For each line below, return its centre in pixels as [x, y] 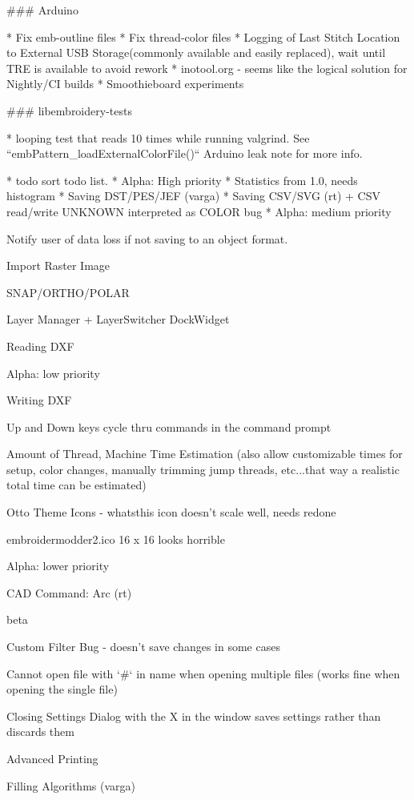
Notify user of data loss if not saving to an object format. [147, 238]
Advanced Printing [52, 758]
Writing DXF [39, 400]
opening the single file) [62, 689]
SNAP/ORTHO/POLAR [68, 292]
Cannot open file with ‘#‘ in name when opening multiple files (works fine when [203, 673]
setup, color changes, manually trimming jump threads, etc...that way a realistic [203, 469]
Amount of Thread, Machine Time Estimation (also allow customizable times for [205, 454]
